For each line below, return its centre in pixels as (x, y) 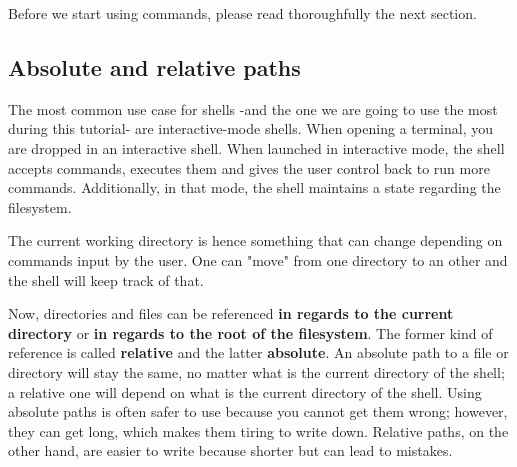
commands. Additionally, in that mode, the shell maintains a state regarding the (254, 187)
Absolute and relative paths (154, 66)
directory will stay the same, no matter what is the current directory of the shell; (256, 371)
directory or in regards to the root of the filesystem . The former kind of (250, 332)
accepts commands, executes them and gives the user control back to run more (249, 167)
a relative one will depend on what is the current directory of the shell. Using (245, 391)
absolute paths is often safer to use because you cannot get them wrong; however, (258, 411)
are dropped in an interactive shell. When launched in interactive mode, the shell (256, 147)
